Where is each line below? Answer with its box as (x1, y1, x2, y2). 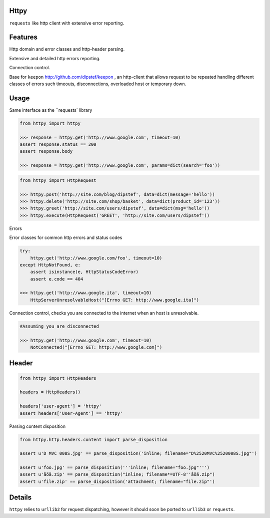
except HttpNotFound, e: (19, 262, 81, 268)
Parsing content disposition (9, 423, 66, 429)
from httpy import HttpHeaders (19, 375, 97, 381)
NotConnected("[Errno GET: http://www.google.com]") (30, 344, 162, 350)
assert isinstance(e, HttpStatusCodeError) (30, 269, 138, 275)
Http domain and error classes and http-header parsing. (9, 46, 125, 52)
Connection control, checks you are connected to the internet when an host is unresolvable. (9, 310, 199, 316)
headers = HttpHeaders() (19, 389, 81, 395)
